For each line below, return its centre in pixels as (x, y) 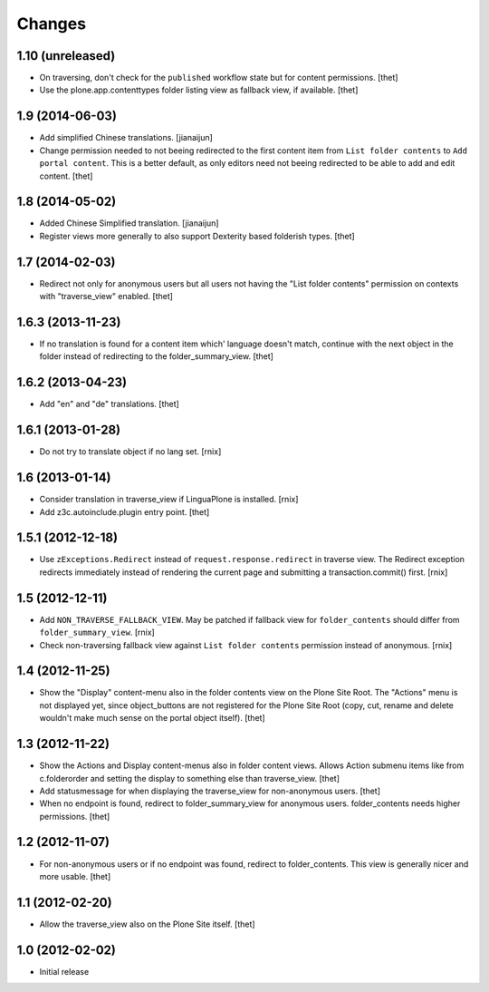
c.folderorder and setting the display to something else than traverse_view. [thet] (189, 778)
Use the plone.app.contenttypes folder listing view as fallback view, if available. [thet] (199, 90)
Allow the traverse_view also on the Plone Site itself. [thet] (147, 924)
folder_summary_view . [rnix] (97, 632)
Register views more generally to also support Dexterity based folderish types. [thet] (197, 236)
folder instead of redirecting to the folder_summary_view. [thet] (156, 356)
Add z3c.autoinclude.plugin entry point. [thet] (125, 511)
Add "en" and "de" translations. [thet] (110, 404)
